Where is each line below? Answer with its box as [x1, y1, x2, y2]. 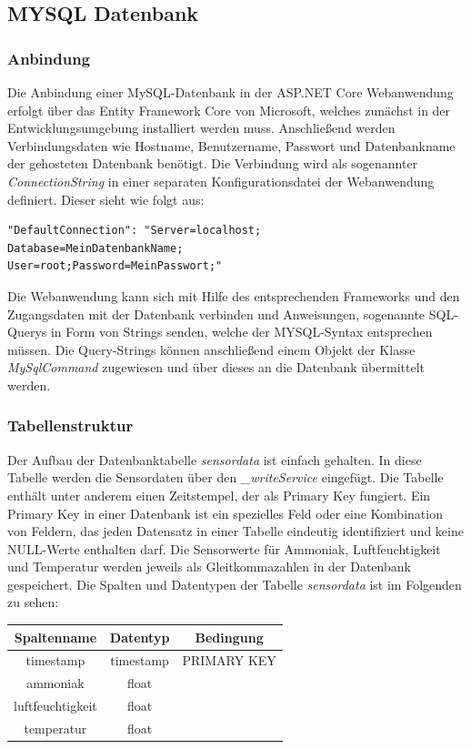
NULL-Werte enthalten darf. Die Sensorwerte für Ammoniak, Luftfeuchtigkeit [7, 539, 441, 558]
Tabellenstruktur [7, 414, 134, 437]
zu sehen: [7, 592, 59, 612]
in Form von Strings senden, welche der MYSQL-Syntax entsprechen [50, 322, 433, 341]
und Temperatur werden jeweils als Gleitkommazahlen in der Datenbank [7, 557, 411, 576]
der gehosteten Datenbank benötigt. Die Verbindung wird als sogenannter [7, 154, 418, 173]
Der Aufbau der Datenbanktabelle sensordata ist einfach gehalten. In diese [7, 450, 422, 469]
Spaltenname [14, 627, 97, 646]
